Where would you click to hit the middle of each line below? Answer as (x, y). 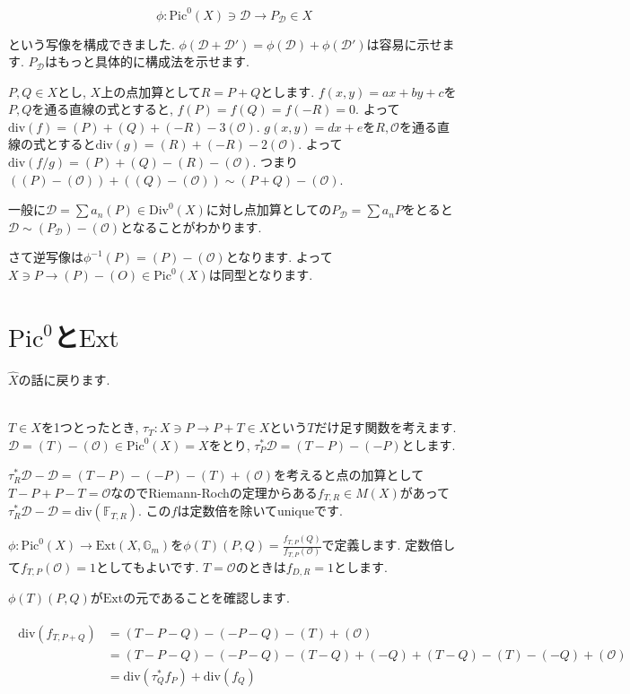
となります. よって (279, 257)
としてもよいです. (148, 566)
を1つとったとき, (90, 427)
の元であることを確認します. (206, 598)
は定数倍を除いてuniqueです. (260, 511)
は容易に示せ (404, 43)
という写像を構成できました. (92, 43)
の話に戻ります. (64, 379)
